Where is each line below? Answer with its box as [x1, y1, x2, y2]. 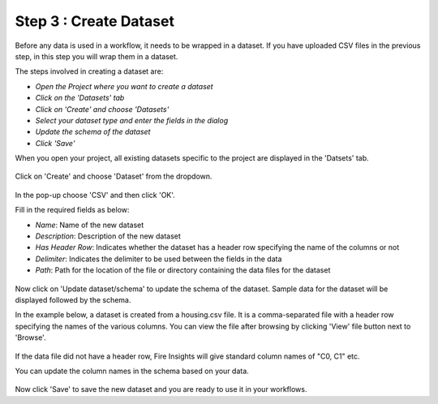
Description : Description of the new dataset [35, 231, 182, 241]
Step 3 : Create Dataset [15, 12, 174, 30]
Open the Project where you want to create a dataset [35, 81, 214, 91]
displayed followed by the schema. [15, 294, 131, 304]
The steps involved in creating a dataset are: [15, 67, 164, 76]
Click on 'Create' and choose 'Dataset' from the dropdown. [15, 171, 213, 182]
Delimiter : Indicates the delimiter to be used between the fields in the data [35, 254, 282, 264]
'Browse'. [15, 333, 46, 342]
